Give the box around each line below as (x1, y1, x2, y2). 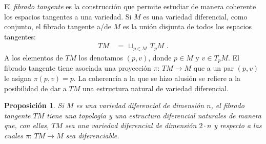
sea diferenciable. (66, 130, 119, 140)
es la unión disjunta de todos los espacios (122, 21, 252, 32)
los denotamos (78, 52, 124, 63)
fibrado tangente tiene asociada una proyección (4, 63, 151, 73)
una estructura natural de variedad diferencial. (82, 83, 229, 93)
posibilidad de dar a (4, 83, 67, 93)
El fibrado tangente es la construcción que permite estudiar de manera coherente (4, 1, 256, 11)
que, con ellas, (4, 120, 49, 131)
